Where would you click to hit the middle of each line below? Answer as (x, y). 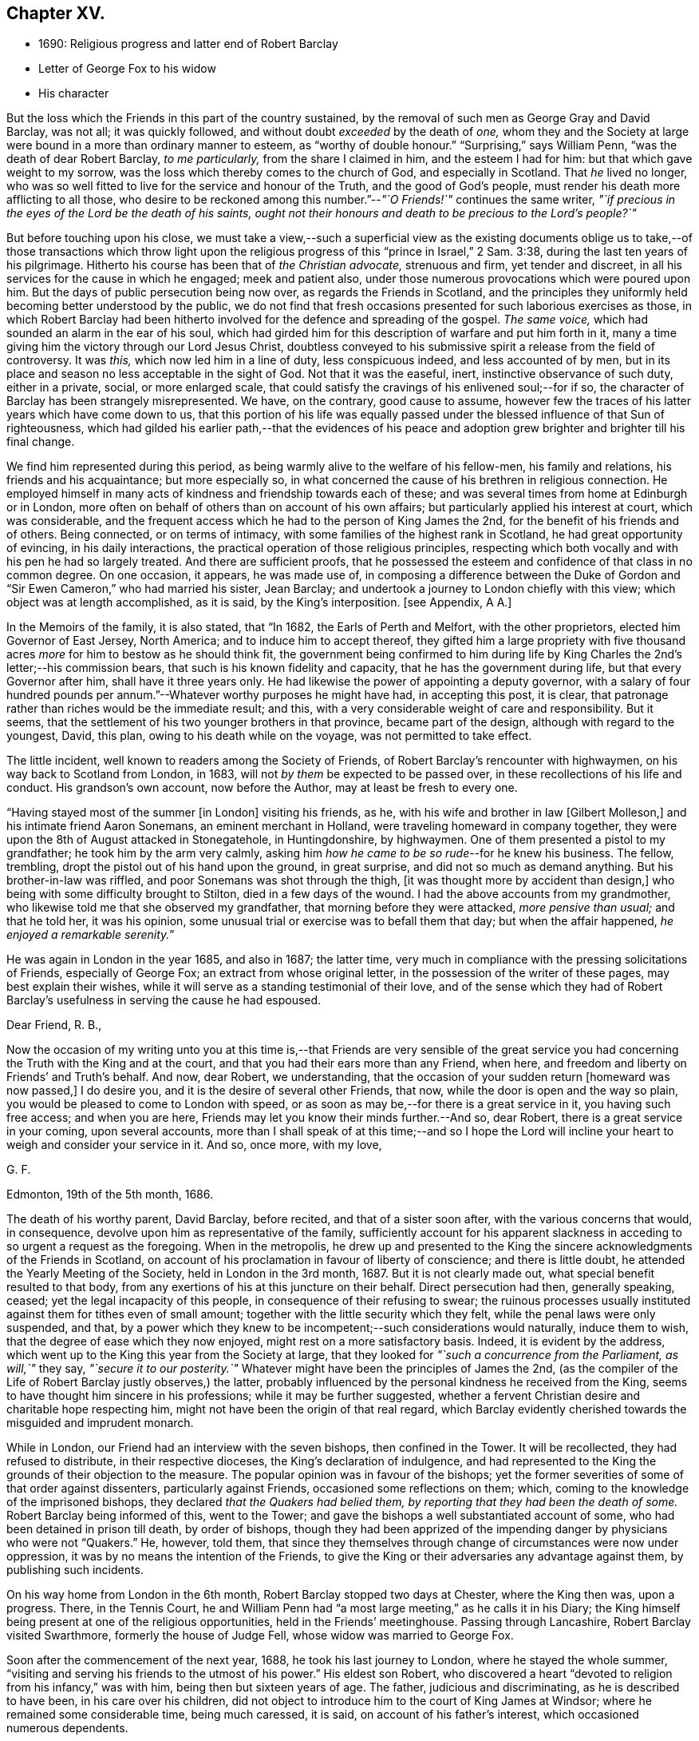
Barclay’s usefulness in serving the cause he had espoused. (164, 1000)
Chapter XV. (56, 13)
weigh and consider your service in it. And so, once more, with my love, (194, 1145)
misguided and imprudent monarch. (100, 1423)
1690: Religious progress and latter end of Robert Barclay (188, 44)
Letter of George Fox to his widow (127, 69)
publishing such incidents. (75, 1570)
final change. (41, 442)
